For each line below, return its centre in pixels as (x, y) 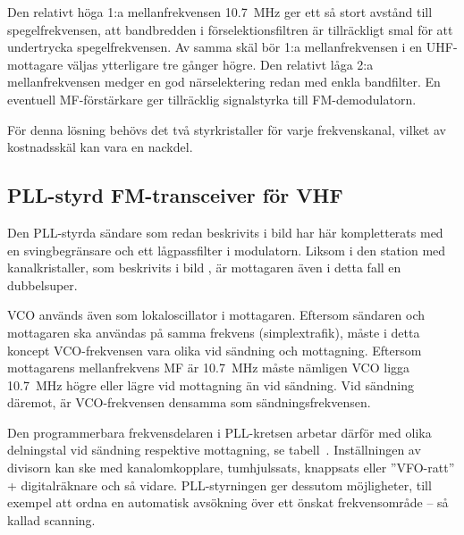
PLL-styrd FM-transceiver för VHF (175, 195)
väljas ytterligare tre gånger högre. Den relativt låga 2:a (220, 64)
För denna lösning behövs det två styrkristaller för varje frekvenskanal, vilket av (227, 129)
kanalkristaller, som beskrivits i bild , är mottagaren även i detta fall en (204, 267)
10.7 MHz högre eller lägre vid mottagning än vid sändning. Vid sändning (211, 385)
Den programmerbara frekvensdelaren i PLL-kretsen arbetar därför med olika (219, 432)
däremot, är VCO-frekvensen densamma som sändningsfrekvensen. (189, 402)
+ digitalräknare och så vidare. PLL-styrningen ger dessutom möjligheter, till (219, 485)
